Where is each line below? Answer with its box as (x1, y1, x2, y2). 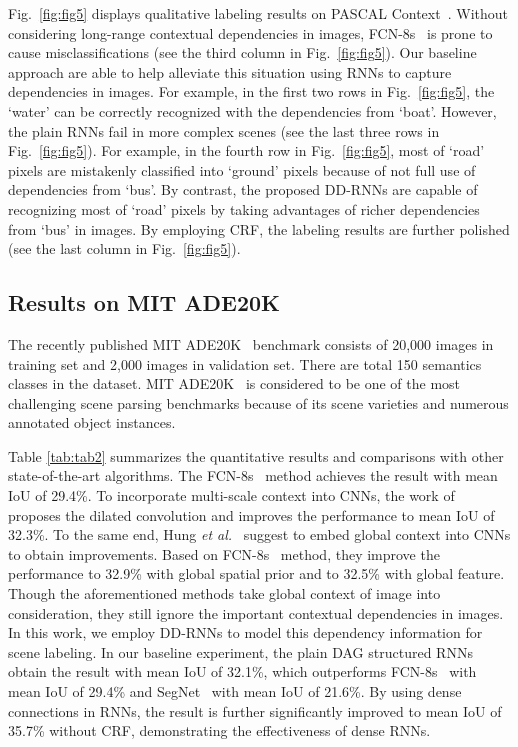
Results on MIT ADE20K (8, 287, 280, 318)
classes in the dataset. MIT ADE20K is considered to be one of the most (8, 373, 461, 394)
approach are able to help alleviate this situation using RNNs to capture (8, 61, 452, 82)
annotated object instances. (8, 412, 176, 433)
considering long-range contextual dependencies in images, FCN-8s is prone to (8, 22, 493, 43)
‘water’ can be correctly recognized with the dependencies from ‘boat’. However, (8, 100, 497, 121)
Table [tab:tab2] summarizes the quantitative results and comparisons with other (8, 445, 504, 466)
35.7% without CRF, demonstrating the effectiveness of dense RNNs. (8, 720, 431, 741)
